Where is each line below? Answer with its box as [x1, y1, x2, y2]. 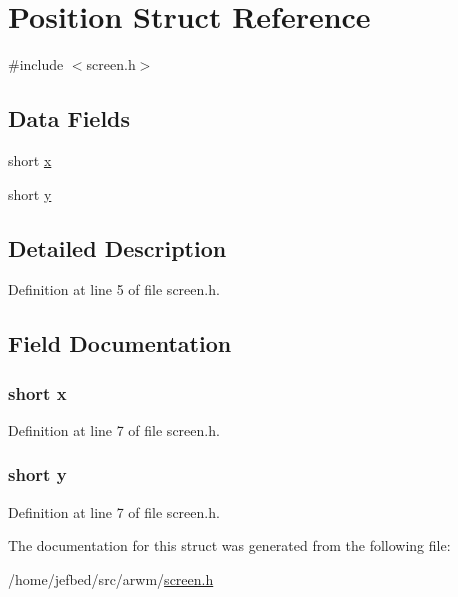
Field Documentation [8, 328, 232, 359]
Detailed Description [8, 232, 227, 263]
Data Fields [8, 103, 131, 134]
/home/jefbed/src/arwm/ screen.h [8, 568, 214, 589]
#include [8, 54, 64, 75]
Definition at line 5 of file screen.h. [8, 279, 220, 300]
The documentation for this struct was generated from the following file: [8, 535, 451, 556]
